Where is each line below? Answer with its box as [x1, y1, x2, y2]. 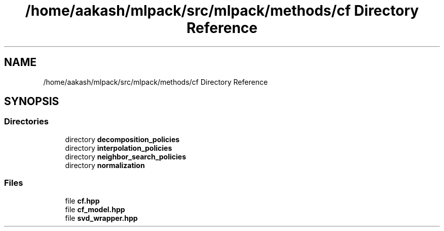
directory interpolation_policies [65, 143, 172, 152]
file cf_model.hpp [65, 205, 125, 214]
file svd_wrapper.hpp [65, 213, 138, 222]
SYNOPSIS [4, 95, 59, 108]
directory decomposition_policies [65, 135, 180, 144]
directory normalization [65, 160, 145, 170]
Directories [4, 116, 49, 127]
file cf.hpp [65, 196, 100, 205]
